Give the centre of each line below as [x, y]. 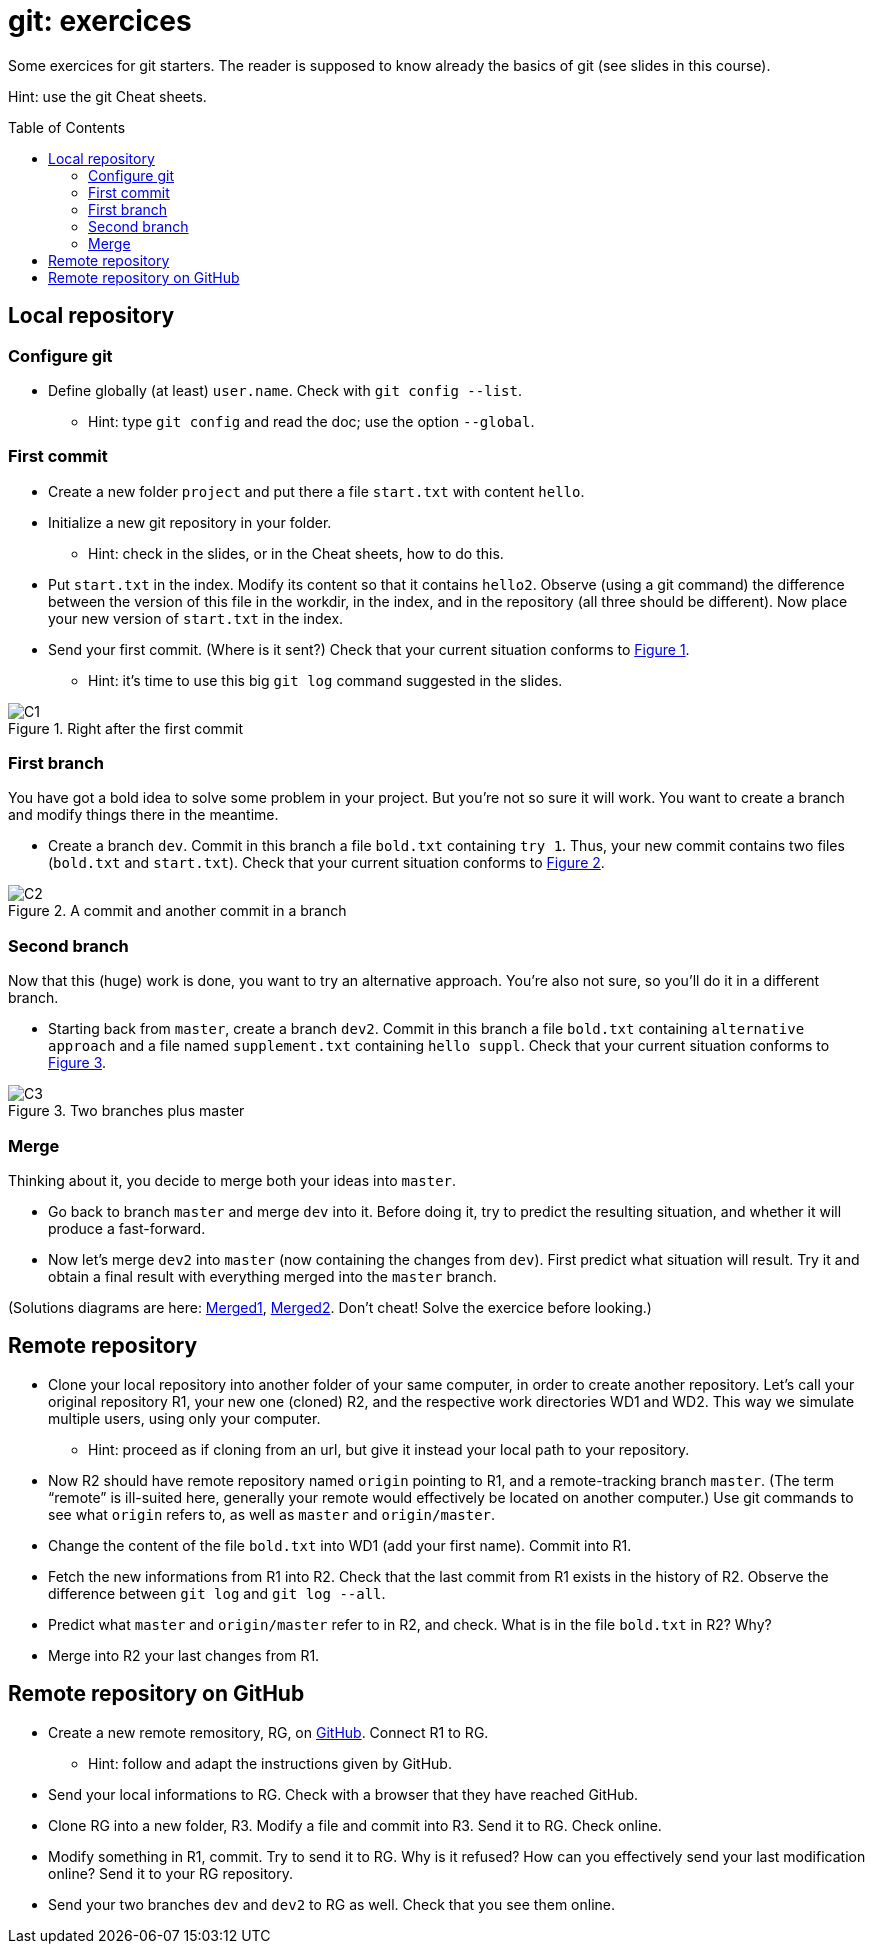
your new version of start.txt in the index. [196, 618]
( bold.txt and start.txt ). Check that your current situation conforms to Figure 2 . [326, 863]
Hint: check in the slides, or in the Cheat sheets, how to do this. [296, 553]
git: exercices [100, 21]
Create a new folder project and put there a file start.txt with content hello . [316, 491]
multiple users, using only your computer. [184, 1418]
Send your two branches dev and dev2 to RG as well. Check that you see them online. [332, 1904]
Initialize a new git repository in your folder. [190, 522]
